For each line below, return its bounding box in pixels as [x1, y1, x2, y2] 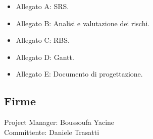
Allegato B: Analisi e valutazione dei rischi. [16, 18, 150, 28]
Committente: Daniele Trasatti [4, 126, 99, 137]
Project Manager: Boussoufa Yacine [4, 117, 115, 127]
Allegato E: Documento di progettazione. [16, 68, 143, 79]
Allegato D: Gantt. [16, 51, 74, 62]
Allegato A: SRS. [16, 1, 69, 11]
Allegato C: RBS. [16, 35, 70, 45]
